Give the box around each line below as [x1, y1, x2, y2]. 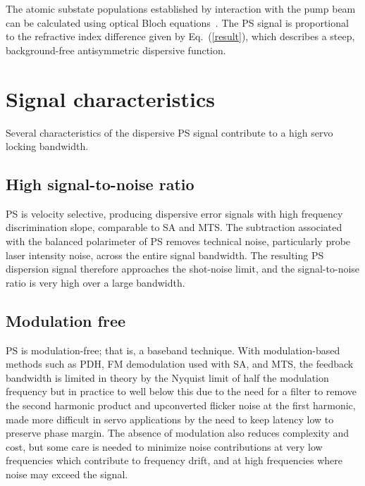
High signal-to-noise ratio [6, 173, 194, 195]
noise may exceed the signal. [6, 467, 128, 481]
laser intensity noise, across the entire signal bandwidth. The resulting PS [6, 247, 324, 262]
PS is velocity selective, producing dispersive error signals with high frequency [6, 206, 343, 220]
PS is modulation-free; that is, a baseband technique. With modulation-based [6, 342, 340, 357]
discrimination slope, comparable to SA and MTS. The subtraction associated [6, 220, 342, 235]
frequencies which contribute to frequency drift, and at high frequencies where [6, 453, 342, 468]
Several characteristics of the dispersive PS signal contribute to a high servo [6, 125, 333, 139]
